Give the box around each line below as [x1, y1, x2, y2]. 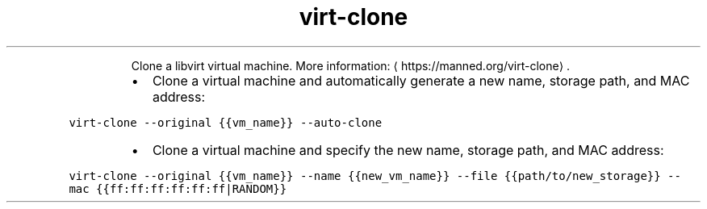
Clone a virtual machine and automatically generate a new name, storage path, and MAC [152, 72, 690, 89]
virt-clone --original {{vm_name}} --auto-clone [69, 115, 383, 129]
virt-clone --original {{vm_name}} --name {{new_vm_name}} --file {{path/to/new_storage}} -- [69, 169, 681, 182]
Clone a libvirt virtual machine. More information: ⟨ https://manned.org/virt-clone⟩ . [131, 58, 571, 73]
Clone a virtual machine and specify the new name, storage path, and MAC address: [152, 141, 664, 158]
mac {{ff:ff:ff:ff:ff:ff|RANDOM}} [69, 182, 287, 195]
